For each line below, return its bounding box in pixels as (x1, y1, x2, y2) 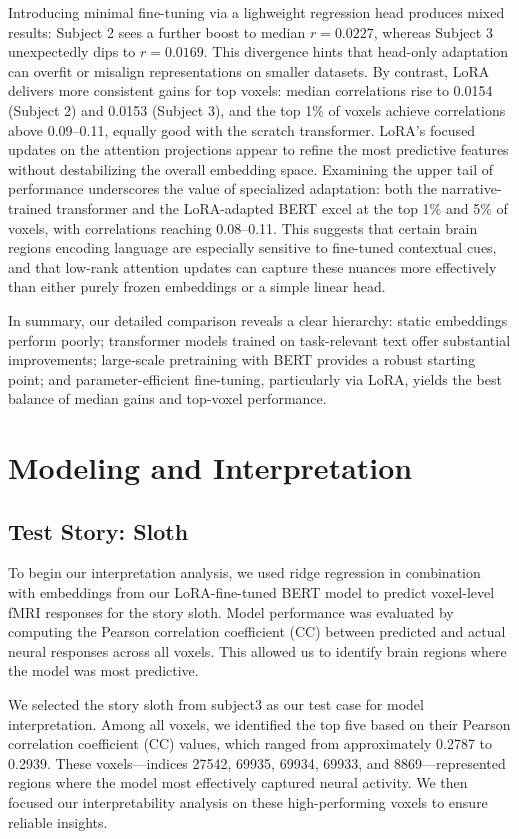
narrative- (441, 178, 502, 199)
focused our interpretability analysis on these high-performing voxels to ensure (8, 791, 488, 812)
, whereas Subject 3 (373, 21, 493, 42)
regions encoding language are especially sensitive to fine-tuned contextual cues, (8, 237, 497, 258)
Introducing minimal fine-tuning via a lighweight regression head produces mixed (8, 2, 505, 22)
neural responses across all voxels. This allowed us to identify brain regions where (8, 640, 507, 661)
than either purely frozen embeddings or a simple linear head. (8, 276, 386, 297)
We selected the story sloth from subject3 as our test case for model (8, 694, 424, 715)
